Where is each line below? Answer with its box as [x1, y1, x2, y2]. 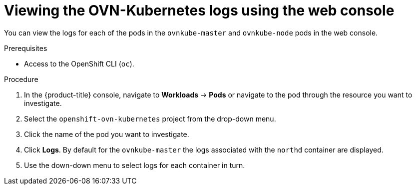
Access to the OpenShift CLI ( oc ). [24, 59, 134, 68]
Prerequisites [4, 43, 47, 52]
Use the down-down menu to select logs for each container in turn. [24, 160, 245, 169]
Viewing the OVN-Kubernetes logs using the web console [4, 2, 395, 19]
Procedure [4, 74, 38, 83]
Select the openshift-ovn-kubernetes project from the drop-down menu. [24, 114, 276, 123]
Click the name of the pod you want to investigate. [24, 129, 189, 138]
